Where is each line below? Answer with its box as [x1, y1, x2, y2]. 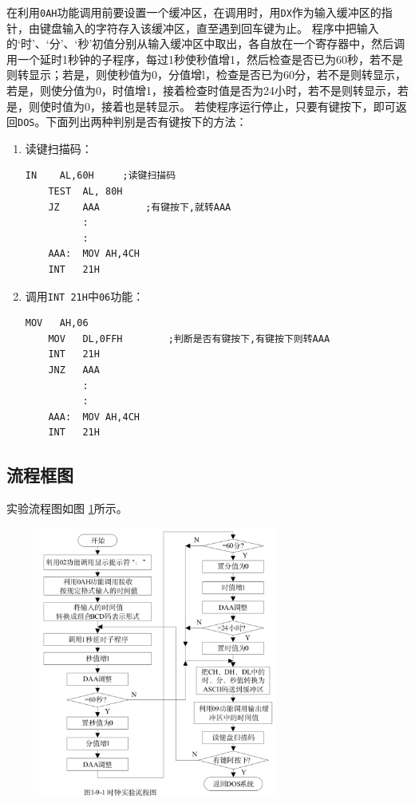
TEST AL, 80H [48, 186, 123, 198]
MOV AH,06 [25, 317, 89, 329]
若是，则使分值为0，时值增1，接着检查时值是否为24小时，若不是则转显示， [6, 82, 397, 99]
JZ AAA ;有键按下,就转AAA [48, 201, 231, 213]
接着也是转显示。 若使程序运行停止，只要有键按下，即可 [101, 97, 396, 114]
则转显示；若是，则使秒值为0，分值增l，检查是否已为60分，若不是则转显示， [6, 66, 406, 83]
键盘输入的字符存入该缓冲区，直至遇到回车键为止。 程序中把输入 [39, 19, 379, 36]
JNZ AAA [48, 364, 100, 376]
